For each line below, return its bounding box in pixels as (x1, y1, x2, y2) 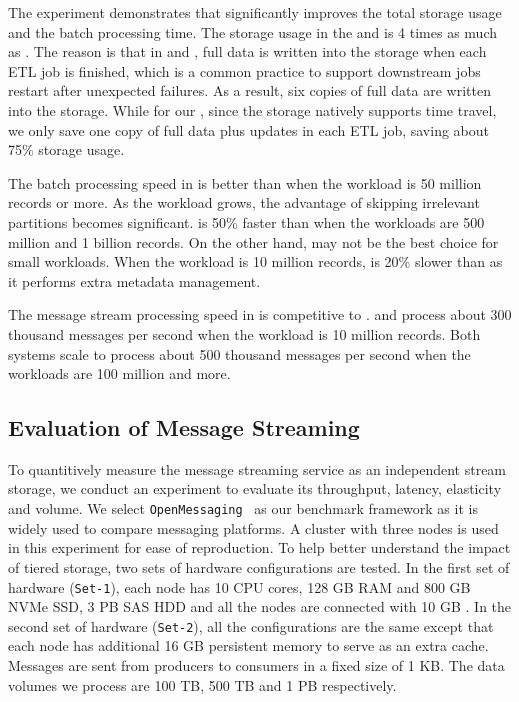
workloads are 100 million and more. (8, 363, 231, 384)
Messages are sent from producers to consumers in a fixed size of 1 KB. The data (8, 655, 505, 676)
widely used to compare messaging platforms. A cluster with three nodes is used (8, 517, 499, 538)
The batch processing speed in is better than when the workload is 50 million (8, 172, 482, 193)
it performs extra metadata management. (8, 270, 261, 291)
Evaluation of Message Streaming (8, 412, 360, 443)
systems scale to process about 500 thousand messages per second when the (8, 343, 471, 364)
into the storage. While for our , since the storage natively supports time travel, (8, 99, 497, 120)
